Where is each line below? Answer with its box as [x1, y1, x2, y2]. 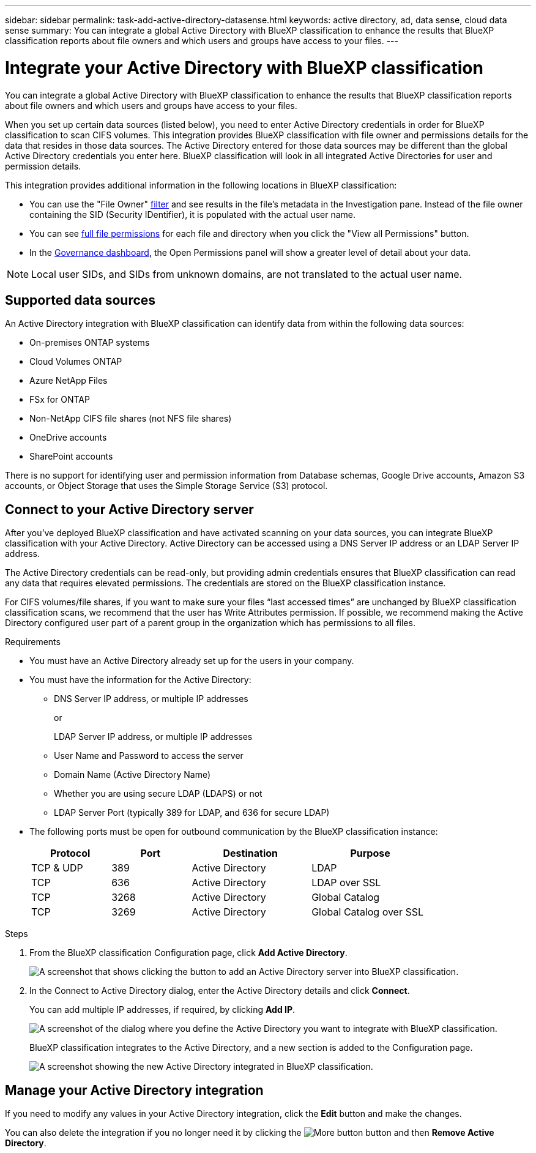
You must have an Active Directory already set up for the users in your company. [29, 655, 354, 666]
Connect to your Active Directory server [5, 501, 254, 517]
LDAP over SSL [311, 876, 381, 889]
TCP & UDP [31, 862, 83, 875]
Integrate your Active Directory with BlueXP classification [5, 57, 483, 78]
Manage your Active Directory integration [5, 1082, 264, 1098]
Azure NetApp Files [29, 375, 108, 386]
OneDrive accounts [29, 432, 107, 443]
